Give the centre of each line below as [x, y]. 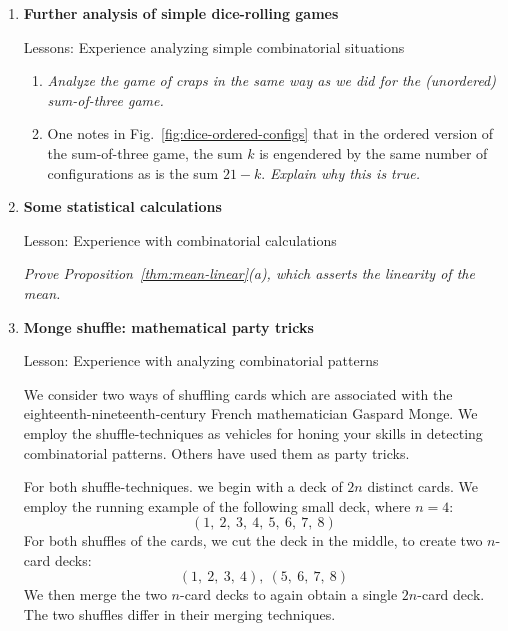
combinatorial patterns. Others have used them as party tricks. [216, 452]
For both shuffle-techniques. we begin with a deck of [183, 486]
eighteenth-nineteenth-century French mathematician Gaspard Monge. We [250, 413]
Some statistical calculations [122, 206]
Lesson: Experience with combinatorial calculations [180, 239]
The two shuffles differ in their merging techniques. [179, 614]
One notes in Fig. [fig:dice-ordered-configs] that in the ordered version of [270, 133]
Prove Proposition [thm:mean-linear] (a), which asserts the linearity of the [249, 273]
